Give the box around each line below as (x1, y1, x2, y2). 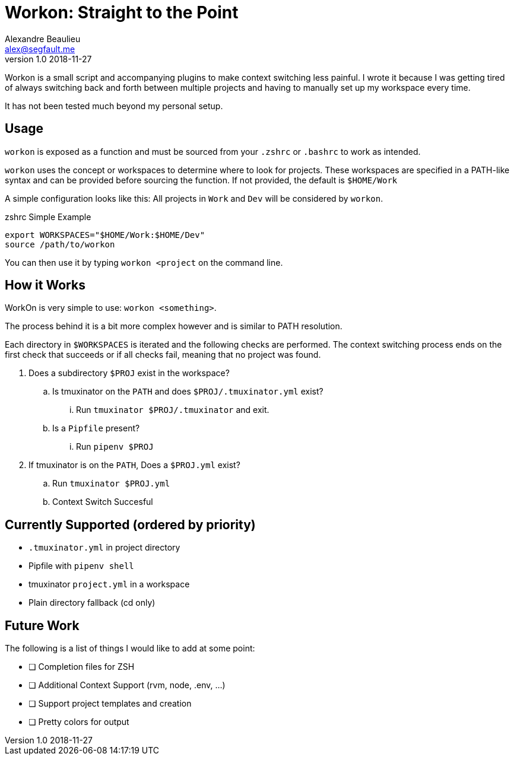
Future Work (5, 618, 80, 633)
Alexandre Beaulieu (5, 33, 81, 44)
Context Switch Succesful (52, 497, 153, 507)
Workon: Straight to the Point (5, 2, 239, 23)
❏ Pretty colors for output (28, 717, 129, 727)
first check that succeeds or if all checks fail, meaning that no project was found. (5, 349, 321, 360)
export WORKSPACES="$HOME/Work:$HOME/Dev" (5, 230, 205, 240)
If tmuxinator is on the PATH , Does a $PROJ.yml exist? (28, 460, 240, 470)
